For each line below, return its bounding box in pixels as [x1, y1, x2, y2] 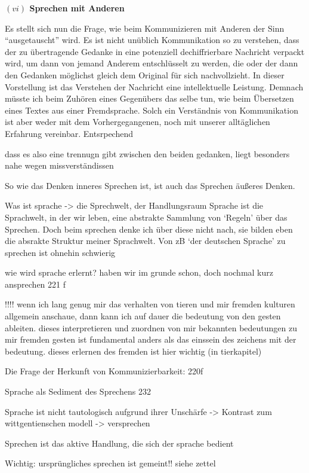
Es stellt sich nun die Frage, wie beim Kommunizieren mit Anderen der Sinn [5, 22, 285, 34]
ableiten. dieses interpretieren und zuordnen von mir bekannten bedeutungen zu [5, 321, 298, 334]
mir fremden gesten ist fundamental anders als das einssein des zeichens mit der [5, 333, 296, 346]
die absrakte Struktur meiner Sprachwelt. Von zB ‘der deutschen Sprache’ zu [5, 234, 286, 247]
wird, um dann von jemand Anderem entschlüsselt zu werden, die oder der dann [5, 57, 298, 69]
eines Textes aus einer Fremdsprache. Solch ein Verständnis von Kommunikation [5, 103, 298, 116]
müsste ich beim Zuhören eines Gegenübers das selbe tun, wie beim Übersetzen [5, 92, 294, 105]
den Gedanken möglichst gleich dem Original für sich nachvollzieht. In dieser [5, 68, 285, 81]
